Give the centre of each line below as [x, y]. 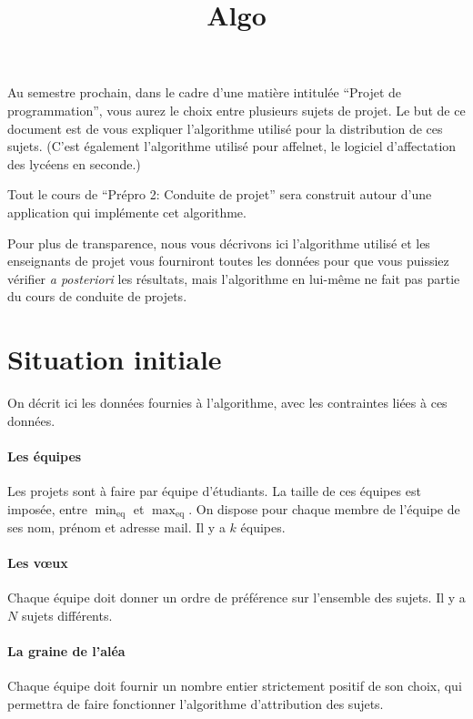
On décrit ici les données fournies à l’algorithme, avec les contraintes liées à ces [227, 403]
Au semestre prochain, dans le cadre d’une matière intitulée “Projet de [205, 92]
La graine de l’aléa [66, 651]
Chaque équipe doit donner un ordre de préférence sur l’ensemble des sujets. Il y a [236, 597]
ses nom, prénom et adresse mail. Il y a [116, 527]
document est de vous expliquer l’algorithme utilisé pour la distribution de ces [225, 128]
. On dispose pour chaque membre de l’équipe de [324, 508]
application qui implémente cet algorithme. [127, 212]
